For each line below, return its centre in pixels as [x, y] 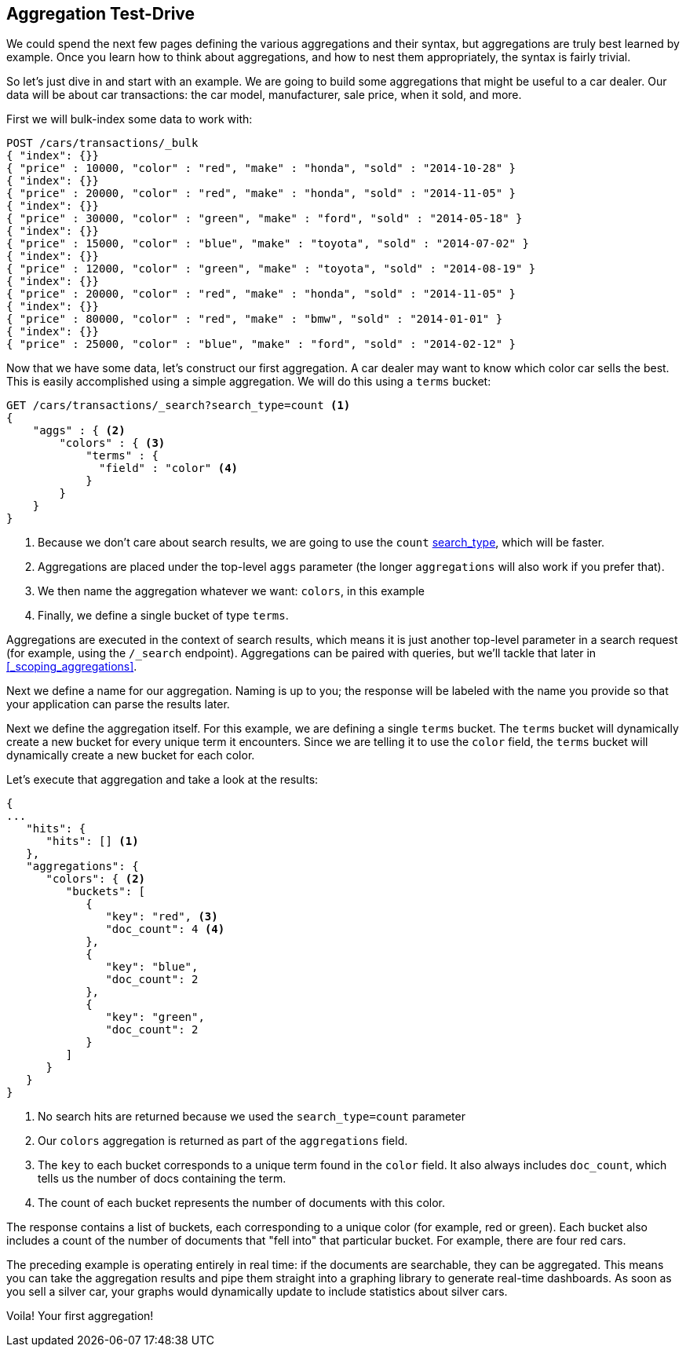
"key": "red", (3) [162, 917]
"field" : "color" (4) [169, 468]
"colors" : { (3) [112, 443]
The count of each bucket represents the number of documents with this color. [241, 1203]
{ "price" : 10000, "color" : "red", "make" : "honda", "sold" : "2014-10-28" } [261, 168]
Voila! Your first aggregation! [80, 1316]
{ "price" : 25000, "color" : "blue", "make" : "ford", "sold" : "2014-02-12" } [261, 344]
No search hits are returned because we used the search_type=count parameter [252, 1117]
